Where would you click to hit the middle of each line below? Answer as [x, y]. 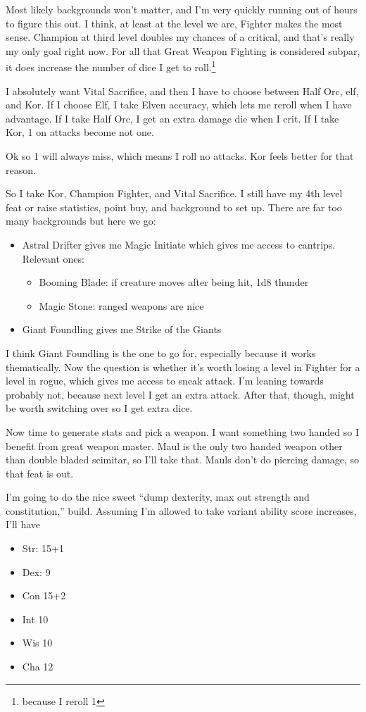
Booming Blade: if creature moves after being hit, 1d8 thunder [174, 282]
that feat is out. [40, 473]
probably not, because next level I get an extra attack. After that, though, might [180, 394]
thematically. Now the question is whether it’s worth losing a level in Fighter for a [183, 367]
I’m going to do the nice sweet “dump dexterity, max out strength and [158, 497]
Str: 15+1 [43, 548]
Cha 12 [38, 667]
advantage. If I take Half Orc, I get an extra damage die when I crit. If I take [172, 118]
